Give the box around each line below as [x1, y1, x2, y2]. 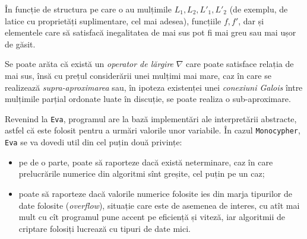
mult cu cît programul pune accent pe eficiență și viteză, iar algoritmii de [18, 211, 286, 223]
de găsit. [5, 37, 36, 50]
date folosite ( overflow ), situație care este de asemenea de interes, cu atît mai [18, 199, 300, 211]
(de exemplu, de [229, 3, 288, 15]
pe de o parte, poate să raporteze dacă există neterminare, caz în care [18, 155, 273, 168]
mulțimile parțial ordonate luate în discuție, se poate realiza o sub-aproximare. [5, 93, 291, 105]
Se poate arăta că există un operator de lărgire [5, 58, 174, 70]
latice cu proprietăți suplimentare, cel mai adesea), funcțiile [5, 14, 221, 27]
